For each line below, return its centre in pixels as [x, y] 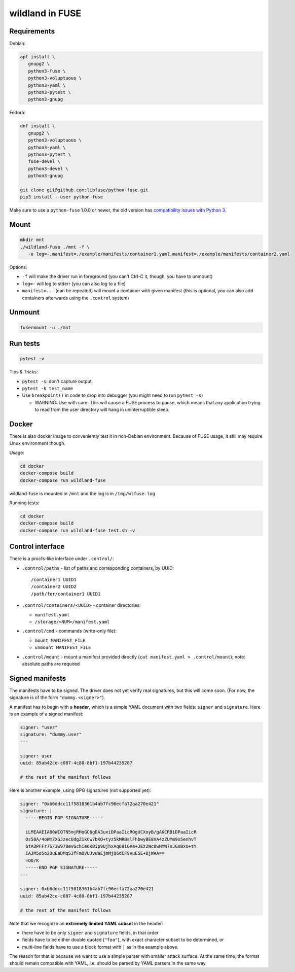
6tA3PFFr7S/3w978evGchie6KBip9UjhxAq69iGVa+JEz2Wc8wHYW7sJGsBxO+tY [111, 846]
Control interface [37, 547]
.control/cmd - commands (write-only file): [69, 631]
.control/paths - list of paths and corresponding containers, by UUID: [98, 568]
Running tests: [24, 503]
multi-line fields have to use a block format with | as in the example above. [100, 947]
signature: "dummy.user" [51, 735]
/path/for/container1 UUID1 [66, 594]
